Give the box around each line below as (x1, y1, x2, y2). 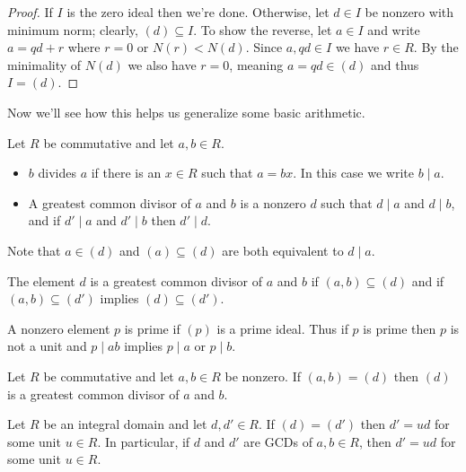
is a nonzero (240, 193, 306, 212)
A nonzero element (7, 319, 110, 337)
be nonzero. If (224, 366, 301, 385)
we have (335, 38, 380, 57)
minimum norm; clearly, (7, 20, 138, 39)
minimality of (7, 55, 82, 74)
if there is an (91, 163, 162, 182)
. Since (245, 38, 283, 57)
